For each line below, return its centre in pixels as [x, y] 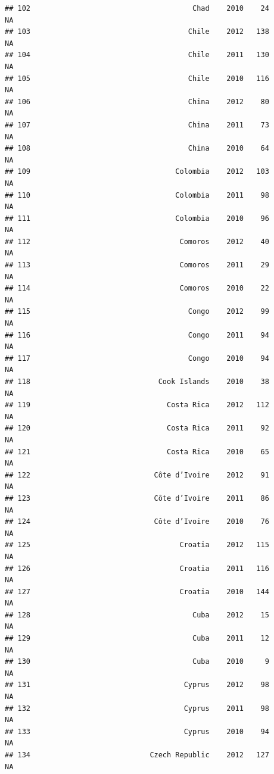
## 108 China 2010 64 [137, 149]
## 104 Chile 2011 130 [137, 55]
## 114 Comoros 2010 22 [137, 288]
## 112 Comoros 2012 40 [137, 241]
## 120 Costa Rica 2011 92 [137, 428]
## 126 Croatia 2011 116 [137, 568]
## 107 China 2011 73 [137, 125]
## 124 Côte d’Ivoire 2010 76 [137, 522]
